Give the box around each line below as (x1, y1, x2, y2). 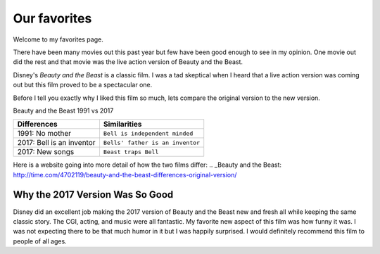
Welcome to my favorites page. (13, 35, 103, 44)
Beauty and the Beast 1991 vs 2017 (13, 106, 114, 115)
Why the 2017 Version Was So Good (13, 189, 174, 201)
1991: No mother (17, 129, 72, 139)
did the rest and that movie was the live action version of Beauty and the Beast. (13, 58, 243, 66)
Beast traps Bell (103, 148, 159, 155)
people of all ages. (13, 236, 67, 246)
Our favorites (13, 11, 92, 26)
